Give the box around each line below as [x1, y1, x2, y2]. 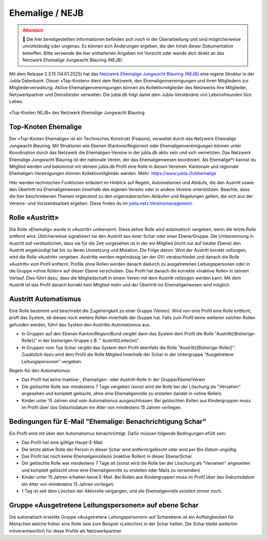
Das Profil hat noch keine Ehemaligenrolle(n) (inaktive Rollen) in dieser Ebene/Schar [21, 453, 192, 459]
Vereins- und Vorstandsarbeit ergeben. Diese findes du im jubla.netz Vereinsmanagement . [9, 200, 193, 206]
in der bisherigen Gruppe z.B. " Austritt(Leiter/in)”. [38, 337, 140, 344]
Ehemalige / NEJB [9, 7, 84, 18]
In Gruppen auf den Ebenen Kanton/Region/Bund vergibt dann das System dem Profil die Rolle [21, 330, 214, 336]
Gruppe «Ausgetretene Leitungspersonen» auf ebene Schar [9, 501, 199, 509]
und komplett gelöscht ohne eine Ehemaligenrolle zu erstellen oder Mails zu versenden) [21, 467, 200, 473]
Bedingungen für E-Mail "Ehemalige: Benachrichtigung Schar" [9, 417, 207, 426]
